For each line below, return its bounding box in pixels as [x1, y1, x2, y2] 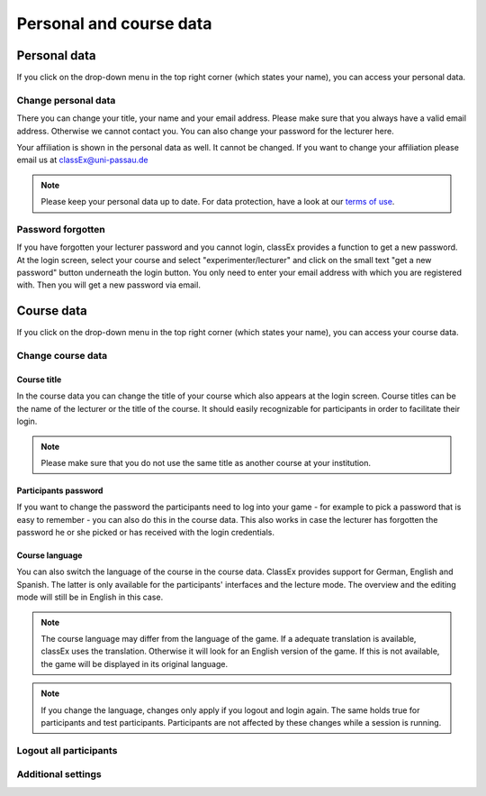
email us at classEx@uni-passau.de [16, 154, 148, 166]
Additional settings [16, 768, 103, 781]
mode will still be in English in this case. [16, 591, 164, 603]
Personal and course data [16, 14, 212, 33]
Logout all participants [16, 744, 118, 756]
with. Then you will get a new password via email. [16, 279, 202, 290]
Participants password [16, 485, 103, 496]
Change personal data [16, 94, 116, 106]
